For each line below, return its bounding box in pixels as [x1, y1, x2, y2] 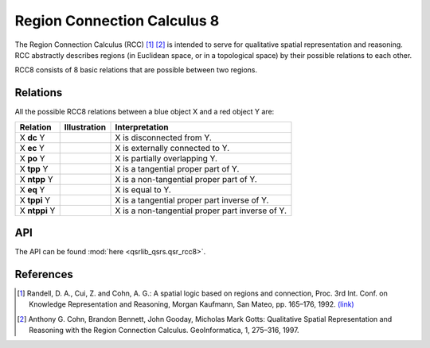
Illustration [64, 122, 107, 133]
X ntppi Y [19, 205, 56, 216]
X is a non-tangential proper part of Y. [115, 173, 258, 184]
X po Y [19, 153, 45, 164]
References [14, 267, 73, 281]
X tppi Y [19, 195, 51, 206]
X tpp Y [19, 163, 49, 174]
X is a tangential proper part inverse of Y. [115, 195, 269, 206]
